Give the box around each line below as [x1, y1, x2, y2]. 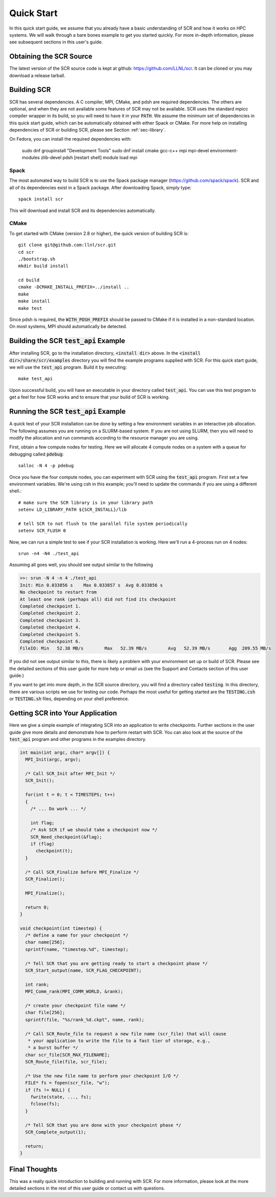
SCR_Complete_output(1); [25, 1129, 86, 1135]
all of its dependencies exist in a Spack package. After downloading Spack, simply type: [9, 184, 192, 190]
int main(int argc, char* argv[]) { [20, 749, 110, 755]
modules [22, 155, 40, 161]
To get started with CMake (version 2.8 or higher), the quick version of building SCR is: [9, 230, 189, 236]
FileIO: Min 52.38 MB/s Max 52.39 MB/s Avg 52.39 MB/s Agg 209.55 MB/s [20, 645, 271, 651]
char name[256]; [25, 939, 65, 945]
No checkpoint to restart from [20, 589, 97, 595]
